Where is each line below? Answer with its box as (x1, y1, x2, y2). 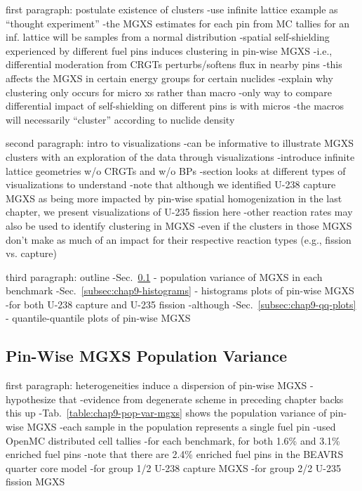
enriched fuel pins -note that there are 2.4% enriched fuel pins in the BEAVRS (6, 447, 344, 461)
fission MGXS (6, 474, 65, 489)
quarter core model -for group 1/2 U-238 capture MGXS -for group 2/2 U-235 (6, 460, 341, 475)
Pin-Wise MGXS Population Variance (6, 345, 287, 367)
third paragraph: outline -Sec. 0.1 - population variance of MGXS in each (6, 269, 323, 284)
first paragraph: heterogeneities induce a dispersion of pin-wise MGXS (6, 378, 307, 393)
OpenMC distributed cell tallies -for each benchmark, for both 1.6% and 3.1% (6, 433, 340, 447)
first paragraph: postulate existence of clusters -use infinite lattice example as (6, 2, 338, 16)
